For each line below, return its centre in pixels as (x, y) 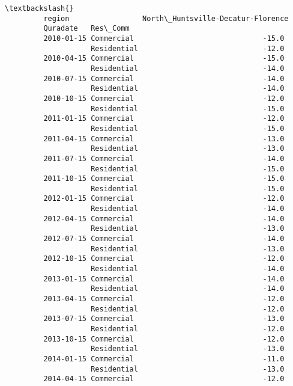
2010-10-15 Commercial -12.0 (164, 98)
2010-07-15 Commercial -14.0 (164, 78)
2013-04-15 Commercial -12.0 (164, 299)
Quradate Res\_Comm (86, 29)
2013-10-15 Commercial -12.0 (164, 339)
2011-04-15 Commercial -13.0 (164, 139)
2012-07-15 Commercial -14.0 (164, 239)
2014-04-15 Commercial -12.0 (164, 379)
